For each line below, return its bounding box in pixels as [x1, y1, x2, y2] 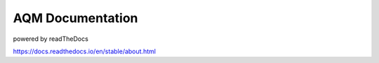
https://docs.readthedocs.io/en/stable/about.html [13, 47, 156, 55]
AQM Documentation [13, 10, 138, 26]
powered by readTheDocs [13, 35, 89, 43]
